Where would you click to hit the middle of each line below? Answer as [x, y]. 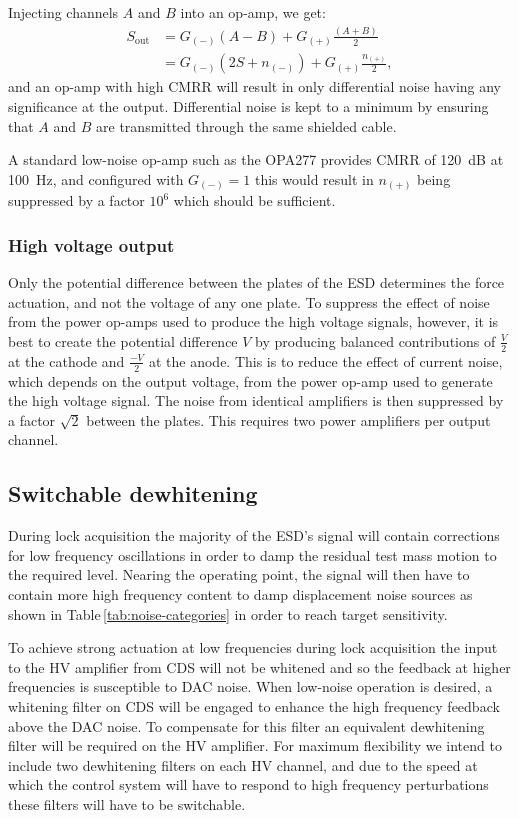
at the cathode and [66, 360]
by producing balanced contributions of [375, 340]
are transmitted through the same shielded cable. [246, 125]
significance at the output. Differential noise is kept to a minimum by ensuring [248, 106]
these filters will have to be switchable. [127, 803]
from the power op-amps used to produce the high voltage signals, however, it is [253, 321]
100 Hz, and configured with [96, 178]
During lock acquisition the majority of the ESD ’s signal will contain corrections [254, 535]
